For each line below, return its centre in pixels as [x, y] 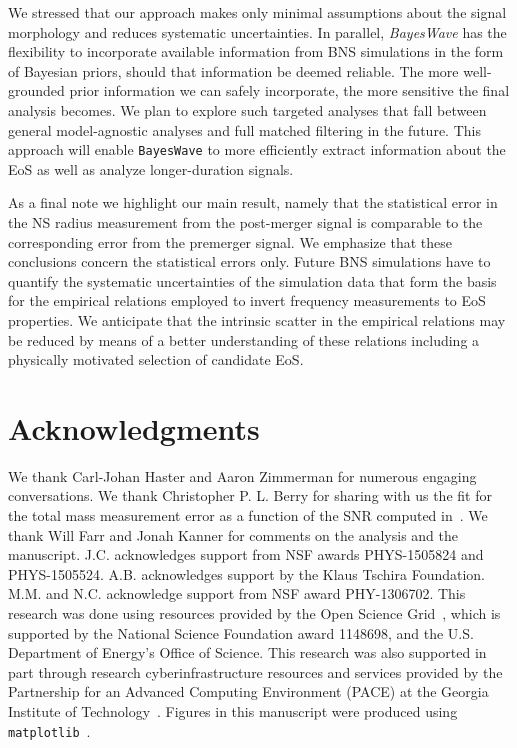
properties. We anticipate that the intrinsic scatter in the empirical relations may [257, 319]
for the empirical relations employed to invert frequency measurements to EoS [247, 300]
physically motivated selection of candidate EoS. [156, 359]
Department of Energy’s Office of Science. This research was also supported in [247, 652]
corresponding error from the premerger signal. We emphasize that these [230, 241]
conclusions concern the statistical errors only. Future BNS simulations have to [249, 261]
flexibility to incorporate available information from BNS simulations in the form [256, 51]
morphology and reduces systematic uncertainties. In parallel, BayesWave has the [257, 31]
